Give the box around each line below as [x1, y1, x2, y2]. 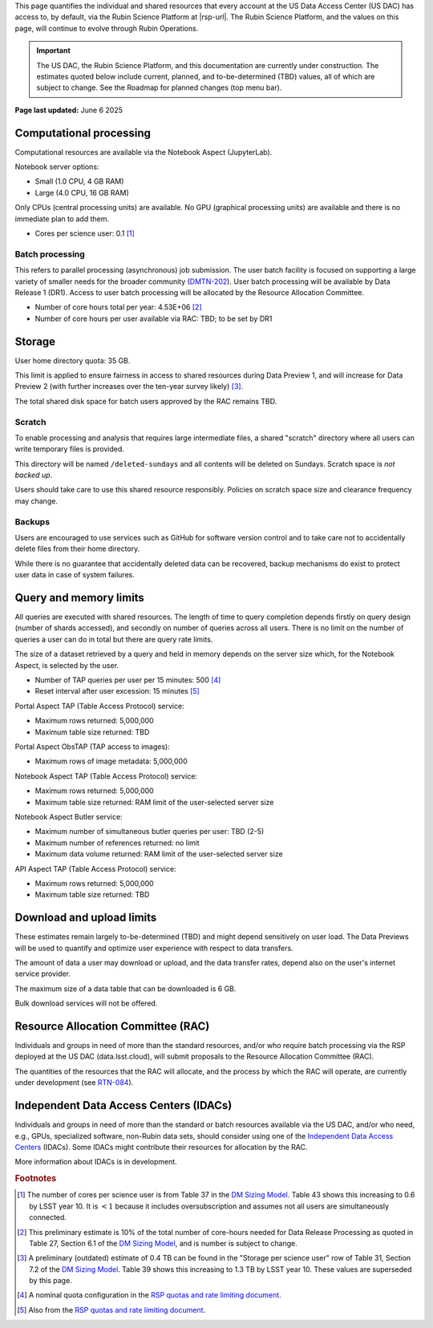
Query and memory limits [14, 590, 144, 605]
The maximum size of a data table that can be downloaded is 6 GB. [14, 983, 237, 994]
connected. [29, 1213, 67, 1222]
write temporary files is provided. [14, 444, 124, 454]
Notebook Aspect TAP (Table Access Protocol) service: [14, 771, 198, 781]
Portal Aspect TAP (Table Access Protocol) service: [14, 701, 184, 711]
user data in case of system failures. [14, 570, 136, 580]
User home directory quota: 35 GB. [14, 355, 131, 365]
